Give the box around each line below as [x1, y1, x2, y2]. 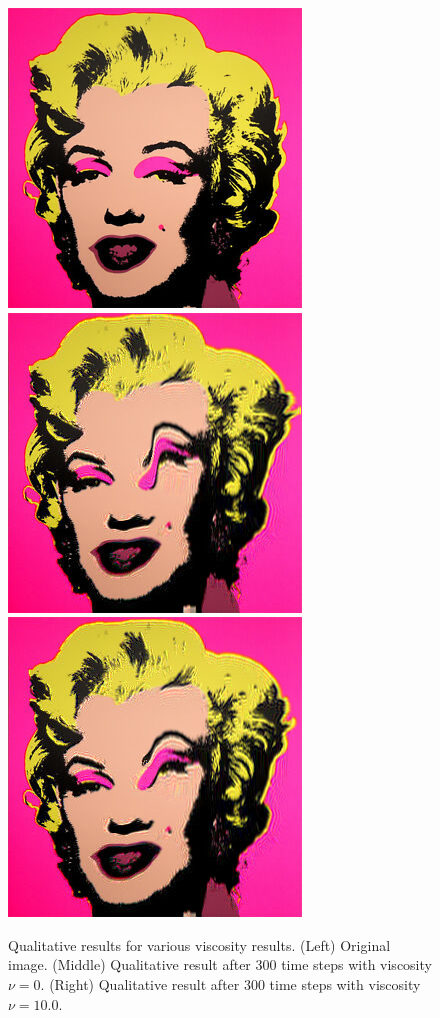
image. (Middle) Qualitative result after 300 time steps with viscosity [8, 954, 432, 975]
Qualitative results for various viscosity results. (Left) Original [8, 934, 391, 955]
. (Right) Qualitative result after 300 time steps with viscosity [40, 973, 421, 994]
